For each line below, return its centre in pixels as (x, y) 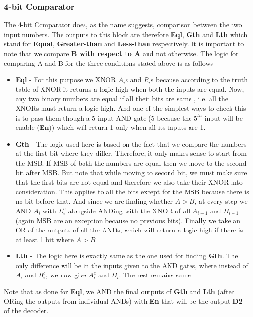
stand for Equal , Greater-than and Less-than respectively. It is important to (124, 44)
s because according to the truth (199, 79)
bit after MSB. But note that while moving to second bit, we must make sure (131, 172)
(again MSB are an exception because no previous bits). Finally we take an (128, 220)
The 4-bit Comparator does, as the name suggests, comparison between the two (123, 25)
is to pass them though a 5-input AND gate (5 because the (104, 117)
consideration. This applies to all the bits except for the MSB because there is (132, 191)
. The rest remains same (155, 275)
